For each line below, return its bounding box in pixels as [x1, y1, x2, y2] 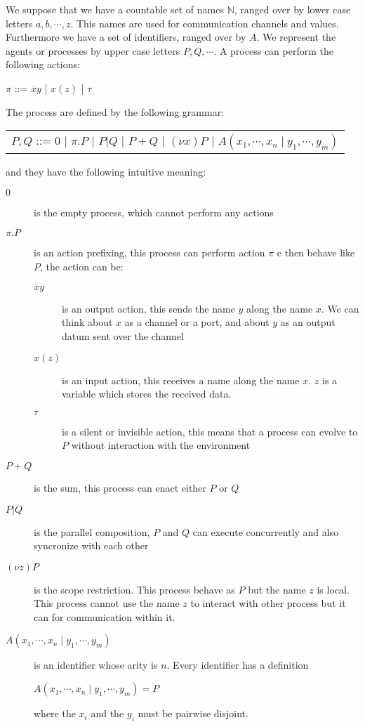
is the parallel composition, [34, 524, 150, 539]
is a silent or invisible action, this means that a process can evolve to [62, 424, 358, 438]
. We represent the [256, 30, 336, 44]
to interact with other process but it [190, 596, 346, 610]
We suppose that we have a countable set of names [6, 2, 224, 16]
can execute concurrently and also [192, 524, 339, 539]
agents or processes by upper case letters [6, 43, 180, 58]
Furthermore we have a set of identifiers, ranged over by [6, 30, 246, 44]
